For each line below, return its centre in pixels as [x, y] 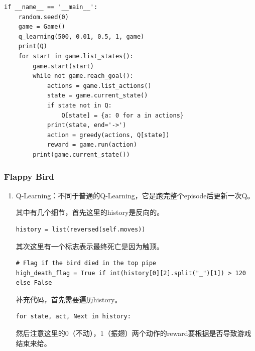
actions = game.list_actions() [99, 86]
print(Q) [33, 46]
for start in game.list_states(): [76, 56]
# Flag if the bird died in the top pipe [86, 263]
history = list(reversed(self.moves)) [81, 229]
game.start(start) [63, 66]
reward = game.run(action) [92, 145]
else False [34, 283]
